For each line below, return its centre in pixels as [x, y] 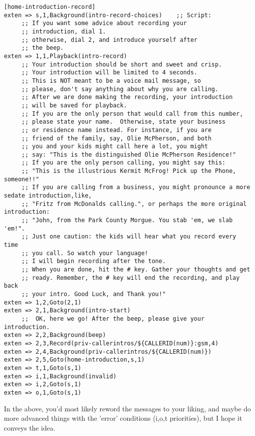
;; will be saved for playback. [74, 105]
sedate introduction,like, [48, 196]
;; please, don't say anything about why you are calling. [120, 89]
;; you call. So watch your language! [85, 253]
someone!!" [22, 179]
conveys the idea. [30, 427]
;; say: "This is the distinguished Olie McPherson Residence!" [129, 154]
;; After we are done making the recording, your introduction [127, 97]
